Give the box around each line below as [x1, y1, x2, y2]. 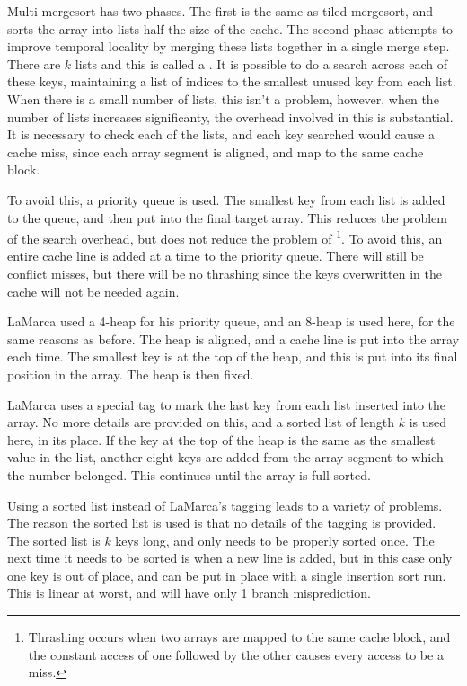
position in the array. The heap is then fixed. [7, 364, 254, 383]
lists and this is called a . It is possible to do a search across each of [75, 54, 447, 73]
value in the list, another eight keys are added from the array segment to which [7, 448, 444, 467]
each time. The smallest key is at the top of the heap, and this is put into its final [7, 347, 458, 366]
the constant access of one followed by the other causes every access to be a [28, 645, 444, 664]
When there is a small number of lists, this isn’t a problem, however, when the [7, 89, 439, 108]
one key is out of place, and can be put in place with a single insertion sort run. [7, 566, 446, 584]
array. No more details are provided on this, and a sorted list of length [7, 413, 395, 432]
